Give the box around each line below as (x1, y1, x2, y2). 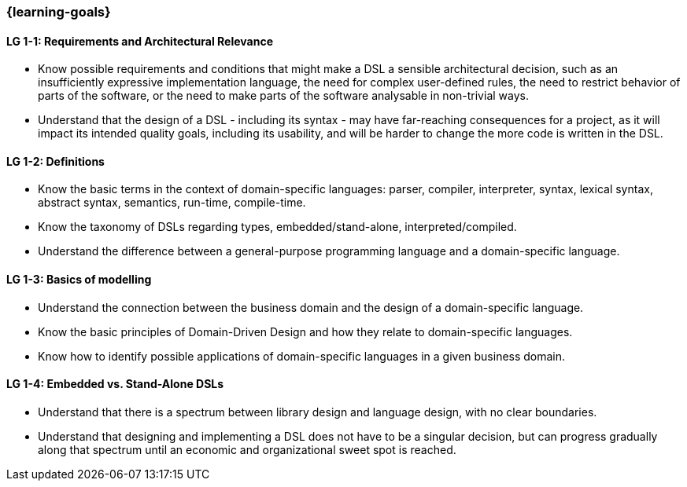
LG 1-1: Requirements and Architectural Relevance (6, 34, 273, 48)
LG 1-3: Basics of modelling (6, 273, 152, 287)
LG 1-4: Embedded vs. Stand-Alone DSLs (6, 377, 224, 391)
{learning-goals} (6, 4, 111, 20)
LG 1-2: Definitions (6, 154, 105, 168)
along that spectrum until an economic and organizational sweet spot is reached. (38, 442, 456, 456)
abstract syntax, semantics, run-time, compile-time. (38, 196, 306, 210)
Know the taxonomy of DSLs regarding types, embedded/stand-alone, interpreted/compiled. (38, 220, 517, 234)
